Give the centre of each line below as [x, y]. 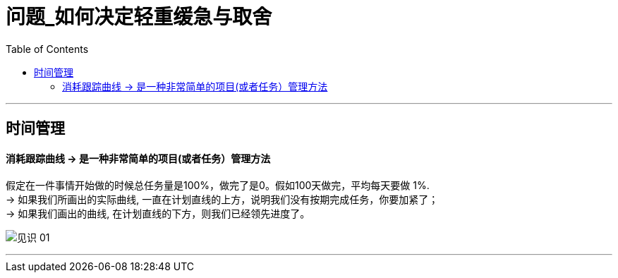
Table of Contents [47, 49]
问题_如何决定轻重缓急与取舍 [139, 17]
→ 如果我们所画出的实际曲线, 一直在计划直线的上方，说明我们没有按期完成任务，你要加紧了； [222, 200]
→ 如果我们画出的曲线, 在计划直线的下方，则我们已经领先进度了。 [158, 214]
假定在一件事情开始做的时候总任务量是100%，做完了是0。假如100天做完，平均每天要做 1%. [218, 186]
